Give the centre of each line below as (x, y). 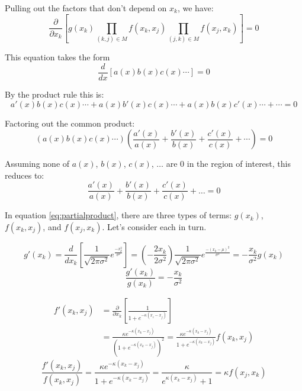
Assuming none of (37, 164)
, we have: (195, 8)
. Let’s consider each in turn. (154, 226)
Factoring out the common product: (70, 123)
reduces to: (25, 175)
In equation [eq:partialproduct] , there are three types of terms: (118, 215)
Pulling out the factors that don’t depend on (86, 8)
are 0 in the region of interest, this (228, 164)
